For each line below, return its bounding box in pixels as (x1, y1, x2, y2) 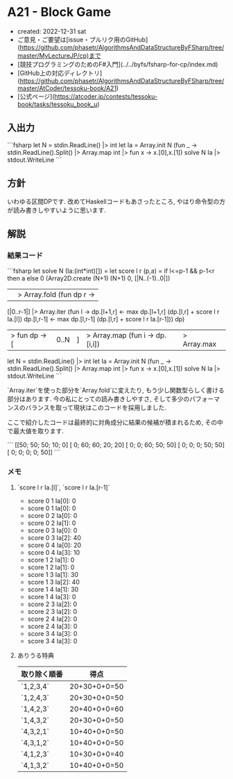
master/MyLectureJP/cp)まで (17, 51, 102, 60)
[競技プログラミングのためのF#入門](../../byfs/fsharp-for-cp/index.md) (17, 60, 218, 68)
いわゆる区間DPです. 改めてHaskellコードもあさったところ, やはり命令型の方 (7, 197, 225, 206)
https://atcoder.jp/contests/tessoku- (54, 92, 158, 101)
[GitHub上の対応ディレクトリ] (17, 69, 103, 77)
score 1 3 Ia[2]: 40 (27, 578, 80, 586)
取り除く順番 (20, 669, 63, 679)
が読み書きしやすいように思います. (7, 206, 106, 214)
